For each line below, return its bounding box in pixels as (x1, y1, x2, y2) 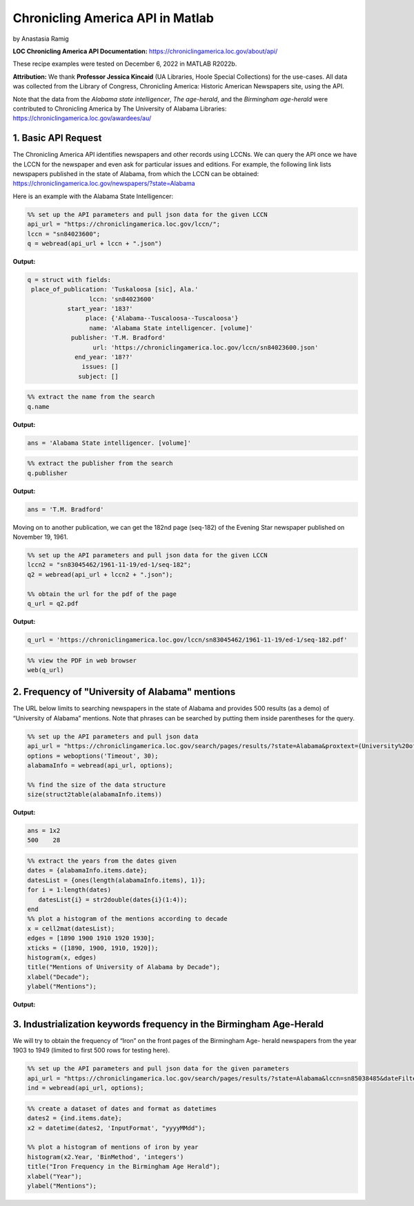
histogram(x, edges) (27, 953, 97, 961)
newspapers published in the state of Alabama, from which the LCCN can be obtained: (12, 169, 259, 178)
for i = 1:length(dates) (27, 886, 112, 894)
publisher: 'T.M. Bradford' (70, 334, 166, 342)
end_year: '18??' (75, 353, 134, 361)
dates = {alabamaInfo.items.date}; (27, 867, 148, 874)
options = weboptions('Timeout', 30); (27, 752, 159, 760)
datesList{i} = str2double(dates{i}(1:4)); (38, 895, 188, 903)
